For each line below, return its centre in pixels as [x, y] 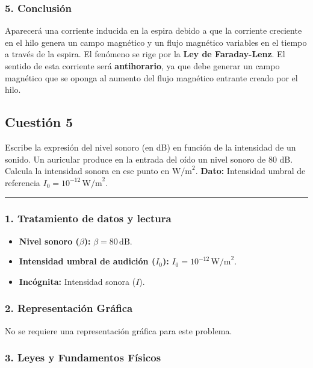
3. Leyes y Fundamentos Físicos [83, 357]
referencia [23, 182]
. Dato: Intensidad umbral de [250, 171]
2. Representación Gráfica [69, 308]
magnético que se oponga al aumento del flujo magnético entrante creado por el [151, 77]
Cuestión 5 [39, 122]
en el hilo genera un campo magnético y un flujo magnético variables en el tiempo [156, 42]
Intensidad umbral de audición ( [87, 261]
